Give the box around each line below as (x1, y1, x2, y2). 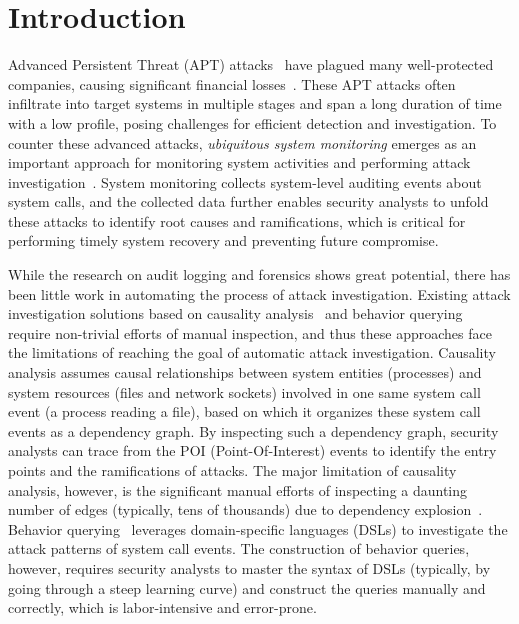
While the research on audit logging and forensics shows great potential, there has (8, 264, 511, 285)
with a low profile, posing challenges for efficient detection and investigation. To (8, 112, 497, 133)
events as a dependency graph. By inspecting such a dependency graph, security (8, 420, 499, 441)
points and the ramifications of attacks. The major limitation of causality (8, 460, 457, 480)
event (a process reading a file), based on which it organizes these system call (8, 401, 481, 422)
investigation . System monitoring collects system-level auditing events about (8, 171, 482, 192)
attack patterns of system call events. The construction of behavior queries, (8, 538, 470, 559)
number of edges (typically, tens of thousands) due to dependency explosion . (8, 499, 483, 520)
